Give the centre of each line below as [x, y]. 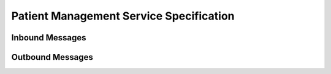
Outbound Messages [52, 57]
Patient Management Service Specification [123, 16]
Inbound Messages [49, 38]
